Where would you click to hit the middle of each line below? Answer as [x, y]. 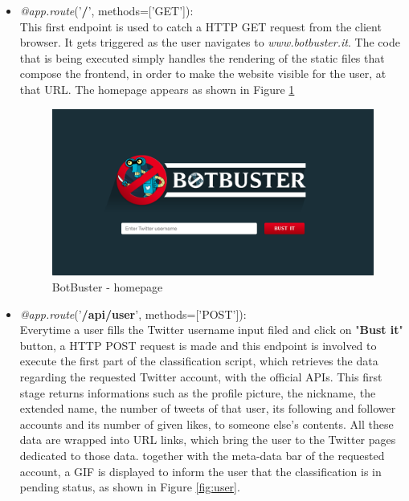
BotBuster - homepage [107, 287]
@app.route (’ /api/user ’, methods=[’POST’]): [133, 314]
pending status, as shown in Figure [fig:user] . [130, 487]
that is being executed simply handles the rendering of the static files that [202, 57]
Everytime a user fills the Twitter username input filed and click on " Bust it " [211, 330]
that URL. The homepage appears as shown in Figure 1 [157, 89]
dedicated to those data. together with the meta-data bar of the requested [202, 455]
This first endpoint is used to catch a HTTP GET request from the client [200, 26]
